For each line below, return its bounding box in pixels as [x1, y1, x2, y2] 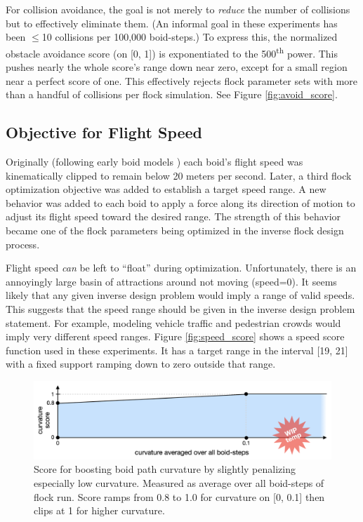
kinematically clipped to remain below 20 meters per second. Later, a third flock [6, 168, 352, 182]
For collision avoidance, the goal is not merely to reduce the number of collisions [6, 2, 350, 16]
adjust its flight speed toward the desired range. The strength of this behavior [6, 209, 341, 224]
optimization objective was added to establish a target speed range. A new [6, 182, 326, 196]
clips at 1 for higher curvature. [34, 503, 165, 518]
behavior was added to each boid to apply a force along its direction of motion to [6, 195, 355, 210]
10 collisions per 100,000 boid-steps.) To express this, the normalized [41, 29, 338, 44]
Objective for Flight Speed [6, 121, 203, 143]
